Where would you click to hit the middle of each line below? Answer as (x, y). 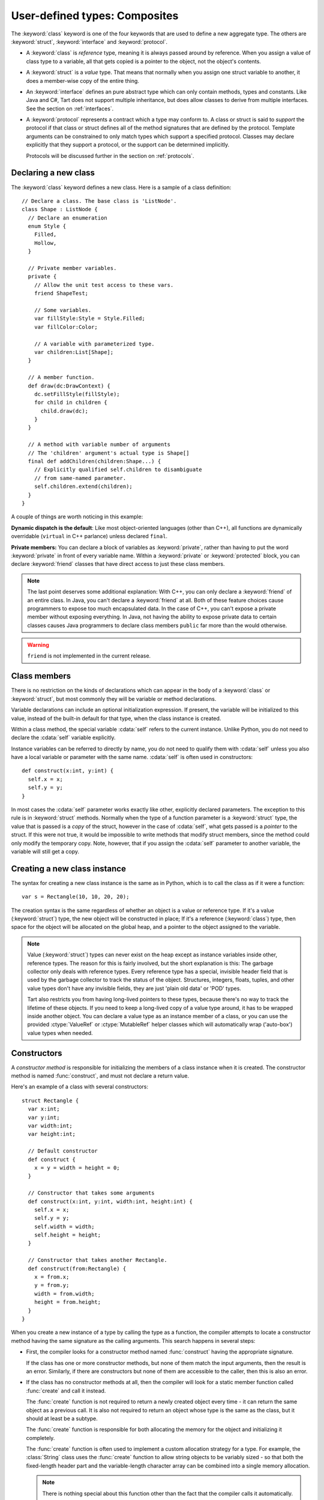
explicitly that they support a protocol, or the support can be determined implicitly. (128, 145)
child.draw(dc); (64, 411)
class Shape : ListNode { (60, 209)
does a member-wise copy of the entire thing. (82, 80)
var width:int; (50, 1126)
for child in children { (70, 403)
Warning (38, 645)
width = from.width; (64, 1294)
